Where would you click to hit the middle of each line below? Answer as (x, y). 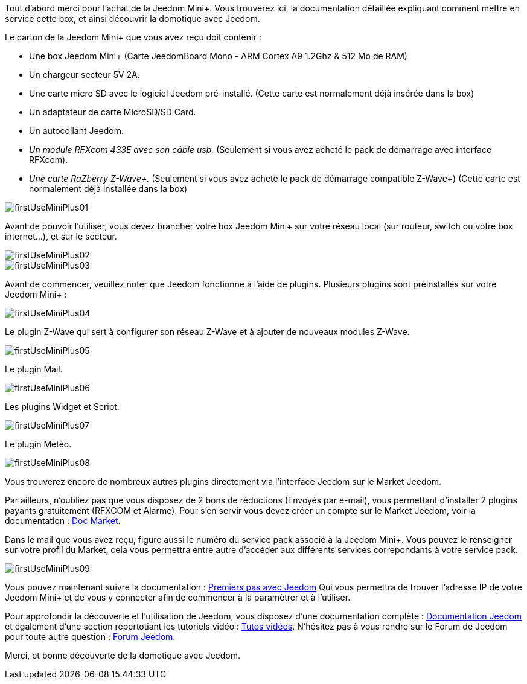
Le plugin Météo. (38, 444)
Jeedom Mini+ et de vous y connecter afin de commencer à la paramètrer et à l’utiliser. (178, 597)
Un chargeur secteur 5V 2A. (85, 75)
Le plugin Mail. (34, 369)
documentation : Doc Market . (63, 521)
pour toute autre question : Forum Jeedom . (90, 637)
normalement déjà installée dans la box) (108, 189)
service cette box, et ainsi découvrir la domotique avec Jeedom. (133, 18)
